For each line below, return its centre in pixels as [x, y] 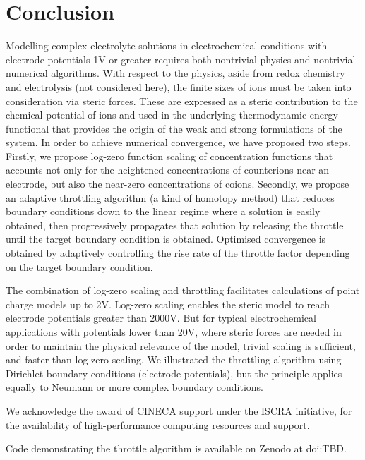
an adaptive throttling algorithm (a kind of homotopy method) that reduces [170, 197]
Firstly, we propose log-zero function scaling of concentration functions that [169, 156]
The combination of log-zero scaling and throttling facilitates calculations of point [183, 290]
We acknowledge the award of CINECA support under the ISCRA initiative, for [179, 410]
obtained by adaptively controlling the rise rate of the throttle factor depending [178, 253]
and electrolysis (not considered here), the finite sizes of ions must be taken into [179, 86]
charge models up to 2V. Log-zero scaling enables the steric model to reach [168, 304]
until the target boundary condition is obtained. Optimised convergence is [166, 239]
